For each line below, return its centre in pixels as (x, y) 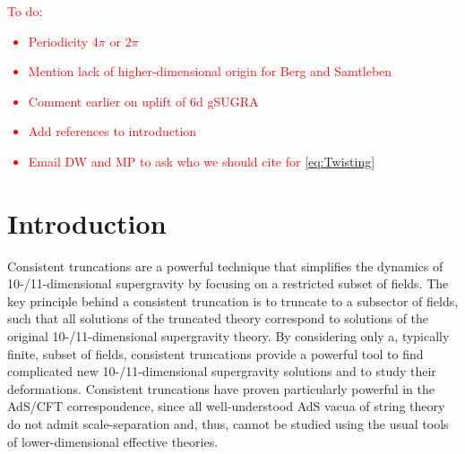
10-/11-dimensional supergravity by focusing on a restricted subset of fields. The (228, 283)
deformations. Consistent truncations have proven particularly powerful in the (221, 388)
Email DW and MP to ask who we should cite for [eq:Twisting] (202, 161)
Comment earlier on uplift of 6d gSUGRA (143, 101)
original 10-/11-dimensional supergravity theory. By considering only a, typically (228, 336)
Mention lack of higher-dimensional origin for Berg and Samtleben (210, 71)
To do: (25, 11)
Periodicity (58, 41)
